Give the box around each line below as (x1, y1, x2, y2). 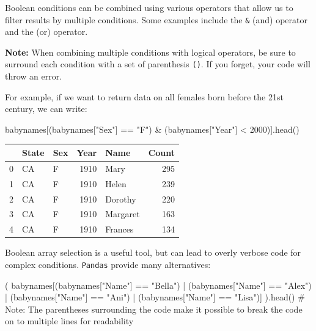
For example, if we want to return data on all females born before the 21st (5, 90, 284, 103)
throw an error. (5, 70, 62, 83)
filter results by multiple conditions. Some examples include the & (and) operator (5, 13, 307, 26)
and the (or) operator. (5, 25, 88, 38)
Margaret (105, 207, 140, 220)
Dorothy (105, 192, 136, 205)
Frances (105, 223, 134, 236)
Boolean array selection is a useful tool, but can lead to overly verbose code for (5, 246, 301, 259)
